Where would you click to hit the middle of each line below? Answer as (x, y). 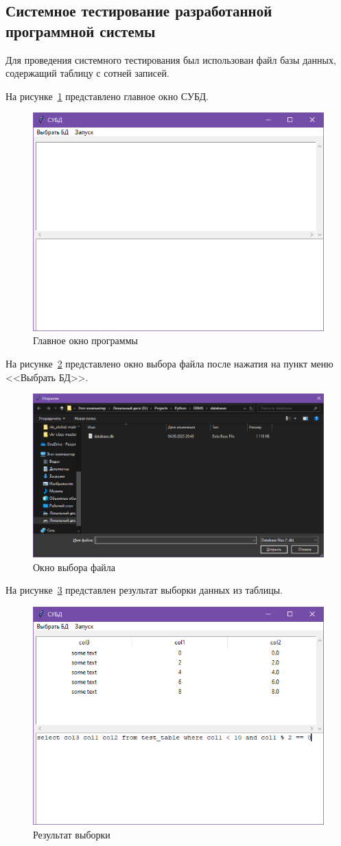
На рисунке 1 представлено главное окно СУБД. (107, 96)
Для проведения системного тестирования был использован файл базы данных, (171, 59)
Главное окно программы (85, 340)
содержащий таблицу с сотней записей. (87, 73)
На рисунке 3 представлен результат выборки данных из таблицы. (144, 590)
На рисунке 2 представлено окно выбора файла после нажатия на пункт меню (169, 363)
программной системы (81, 31)
